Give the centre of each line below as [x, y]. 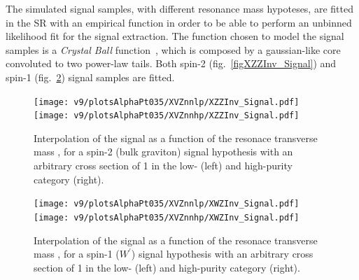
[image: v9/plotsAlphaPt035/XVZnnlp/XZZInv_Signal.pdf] [167, 102]
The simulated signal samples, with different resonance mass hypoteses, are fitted [179, 8]
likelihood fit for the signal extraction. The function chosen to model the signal [175, 36]
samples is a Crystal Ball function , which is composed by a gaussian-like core [173, 49]
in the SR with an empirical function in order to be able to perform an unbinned [179, 22]
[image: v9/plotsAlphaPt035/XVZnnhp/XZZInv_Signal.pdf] [167, 116]
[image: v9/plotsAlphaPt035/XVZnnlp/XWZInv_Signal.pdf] [167, 204]
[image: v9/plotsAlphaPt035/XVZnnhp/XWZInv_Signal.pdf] [167, 217]
